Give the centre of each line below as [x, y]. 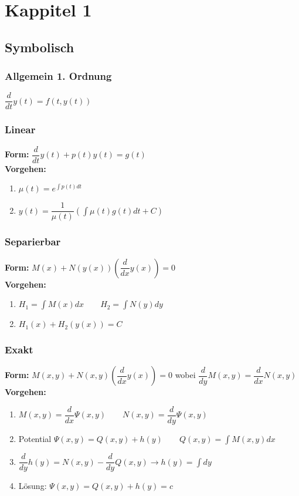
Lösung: [33, 486]
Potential [35, 439]
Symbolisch [40, 47]
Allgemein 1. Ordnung [58, 76]
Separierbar [33, 242]
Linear [20, 129]
